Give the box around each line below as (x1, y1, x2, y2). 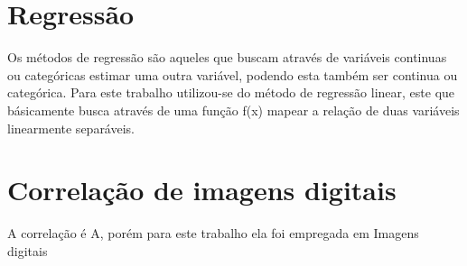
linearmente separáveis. (7, 118, 135, 137)
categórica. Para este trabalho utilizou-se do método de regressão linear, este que (7, 83, 455, 102)
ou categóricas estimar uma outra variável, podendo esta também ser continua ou (7, 65, 458, 84)
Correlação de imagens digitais (7, 171, 397, 208)
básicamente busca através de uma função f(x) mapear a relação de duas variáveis (7, 100, 460, 119)
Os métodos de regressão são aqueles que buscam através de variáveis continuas (7, 48, 447, 67)
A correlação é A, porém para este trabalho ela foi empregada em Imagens (7, 224, 419, 243)
